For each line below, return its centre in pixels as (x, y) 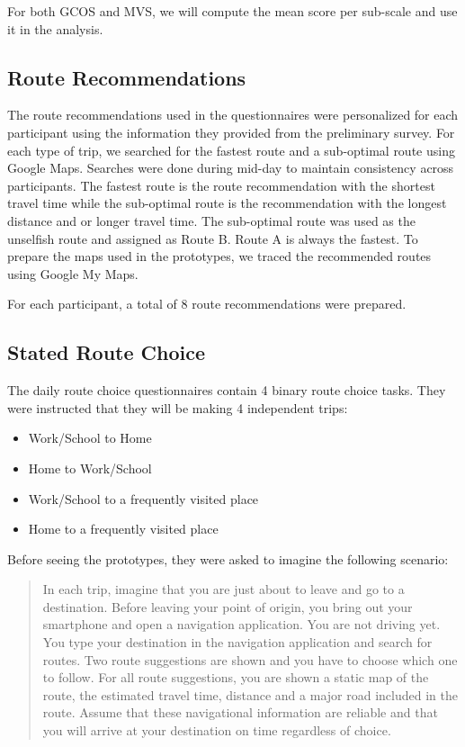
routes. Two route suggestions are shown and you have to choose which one (250, 659)
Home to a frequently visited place (123, 529)
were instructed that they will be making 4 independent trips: (178, 407)
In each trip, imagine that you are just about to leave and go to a (224, 589)
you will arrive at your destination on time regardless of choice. (217, 730)
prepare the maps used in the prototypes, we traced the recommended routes (219, 256)
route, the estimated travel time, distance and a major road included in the (250, 694)
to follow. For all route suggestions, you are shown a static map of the (236, 677)
